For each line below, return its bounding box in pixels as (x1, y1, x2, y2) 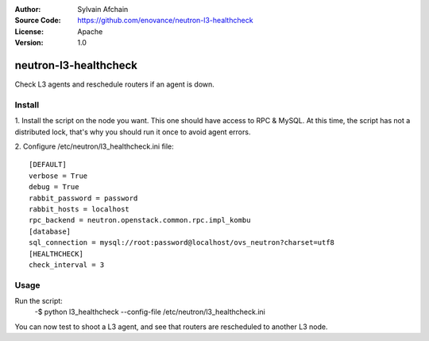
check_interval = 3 (29, 260, 105, 269)
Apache (77, 26, 103, 36)
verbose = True (29, 171, 88, 180)
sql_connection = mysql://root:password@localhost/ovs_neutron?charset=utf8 (29, 238, 335, 247)
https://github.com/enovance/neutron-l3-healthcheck (77, 16, 253, 25)
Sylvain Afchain (77, 5, 129, 14)
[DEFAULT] (29, 160, 67, 169)
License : (14, 26, 44, 36)
